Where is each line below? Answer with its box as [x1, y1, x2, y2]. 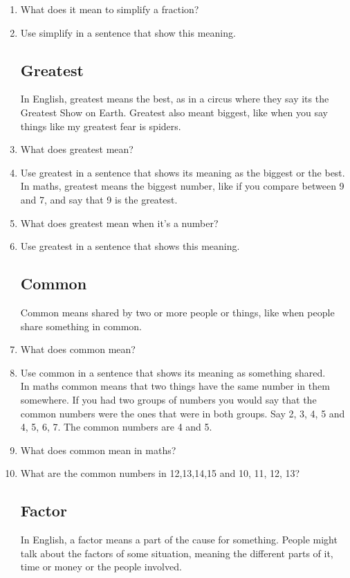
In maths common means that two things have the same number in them [20, 379, 330, 393]
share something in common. [20, 318, 142, 333]
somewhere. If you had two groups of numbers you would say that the [20, 392, 317, 406]
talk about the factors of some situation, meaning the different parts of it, [20, 545, 333, 560]
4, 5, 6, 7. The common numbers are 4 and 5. [20, 419, 212, 434]
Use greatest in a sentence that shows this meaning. [20, 239, 240, 253]
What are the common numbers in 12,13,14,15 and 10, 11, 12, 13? [20, 466, 300, 480]
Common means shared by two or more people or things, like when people [20, 305, 335, 319]
